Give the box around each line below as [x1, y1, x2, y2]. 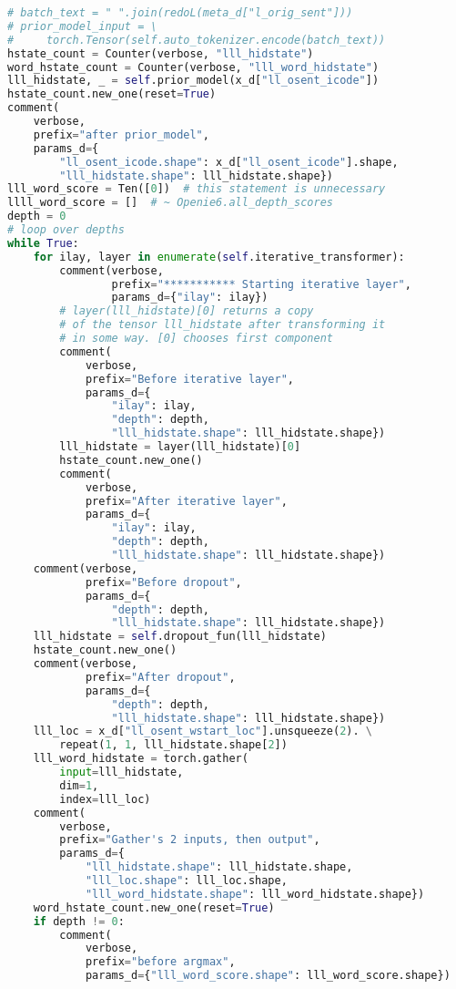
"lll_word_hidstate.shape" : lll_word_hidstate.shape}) [85, 887, 425, 901]
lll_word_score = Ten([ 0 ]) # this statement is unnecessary [7, 182, 386, 196]
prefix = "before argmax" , [85, 955, 236, 969]
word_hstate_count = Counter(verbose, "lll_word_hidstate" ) [7, 60, 380, 74]
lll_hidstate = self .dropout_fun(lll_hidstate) [33, 630, 327, 644]
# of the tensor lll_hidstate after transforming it [59, 318, 386, 332]
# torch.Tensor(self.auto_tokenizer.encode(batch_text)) [7, 33, 386, 46]
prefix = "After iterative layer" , [85, 494, 288, 508]
